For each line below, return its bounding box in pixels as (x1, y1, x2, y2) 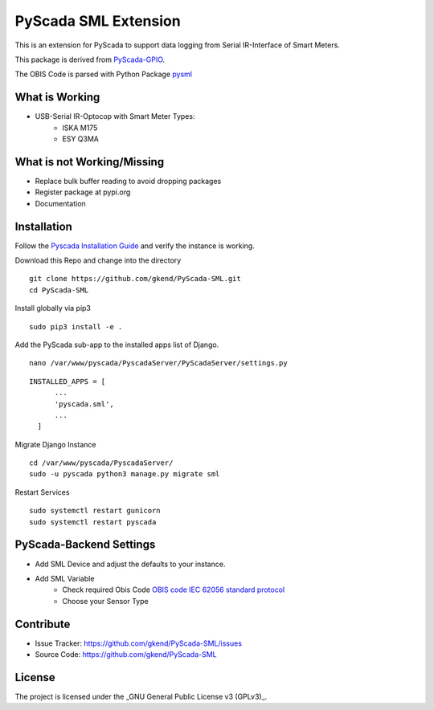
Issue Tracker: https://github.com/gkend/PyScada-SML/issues (35, 639, 243, 648)
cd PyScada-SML (29, 285, 89, 295)
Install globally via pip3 (14, 304, 92, 313)
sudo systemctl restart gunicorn (29, 506, 161, 516)
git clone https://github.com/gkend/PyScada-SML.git (29, 274, 241, 284)
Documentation (35, 198, 86, 208)
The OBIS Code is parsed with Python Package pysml (14, 69, 193, 80)
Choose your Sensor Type (62, 596, 149, 606)
